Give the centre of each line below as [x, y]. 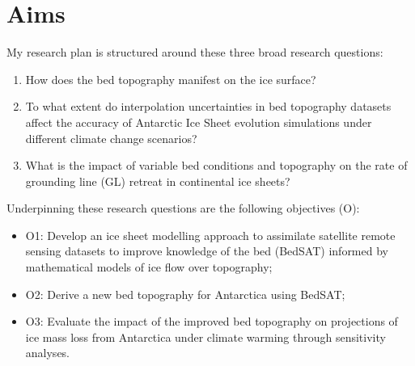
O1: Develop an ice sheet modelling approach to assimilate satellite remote [210, 235]
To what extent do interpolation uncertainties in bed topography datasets [208, 106]
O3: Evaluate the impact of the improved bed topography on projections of [212, 321]
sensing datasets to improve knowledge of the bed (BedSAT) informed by [207, 251]
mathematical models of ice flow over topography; [149, 267]
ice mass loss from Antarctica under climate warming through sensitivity [205, 337]
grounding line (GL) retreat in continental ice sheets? [158, 181]
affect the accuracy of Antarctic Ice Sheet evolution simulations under [199, 122]
